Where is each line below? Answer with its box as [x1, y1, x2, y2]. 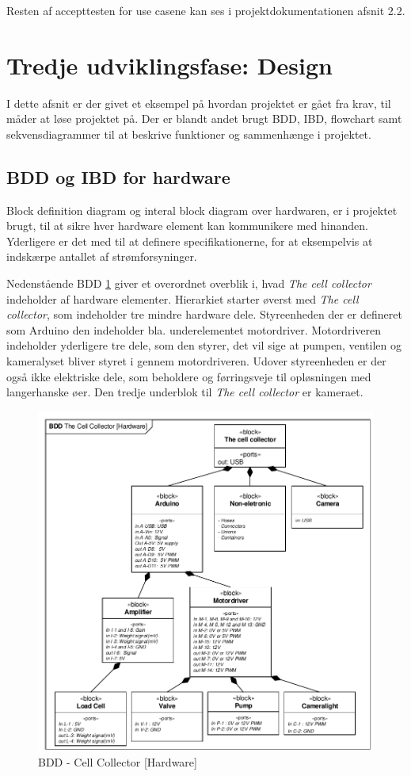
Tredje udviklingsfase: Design [6, 48, 333, 81]
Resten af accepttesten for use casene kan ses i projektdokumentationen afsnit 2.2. [6, 2, 405, 18]
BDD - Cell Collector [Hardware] [38, 753, 197, 770]
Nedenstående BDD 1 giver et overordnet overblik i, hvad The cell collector [6, 275, 371, 292]
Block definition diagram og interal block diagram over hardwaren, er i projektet [6, 201, 398, 218]
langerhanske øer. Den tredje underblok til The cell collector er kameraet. [6, 384, 363, 400]
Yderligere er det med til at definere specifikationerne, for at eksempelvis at [6, 232, 373, 249]
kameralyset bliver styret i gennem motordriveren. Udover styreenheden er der [6, 353, 386, 369]
